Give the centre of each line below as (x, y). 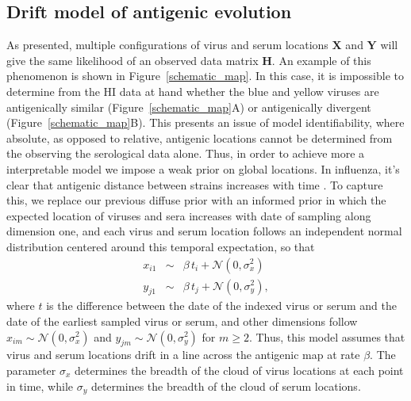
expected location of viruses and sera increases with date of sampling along (189, 215)
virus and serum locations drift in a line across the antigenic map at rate (183, 355)
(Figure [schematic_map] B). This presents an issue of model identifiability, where (205, 122)
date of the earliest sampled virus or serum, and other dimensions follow (182, 321)
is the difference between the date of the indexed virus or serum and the (221, 306)
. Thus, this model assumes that (327, 336)
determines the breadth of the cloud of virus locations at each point (239, 370)
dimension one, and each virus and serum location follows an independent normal (204, 231)
